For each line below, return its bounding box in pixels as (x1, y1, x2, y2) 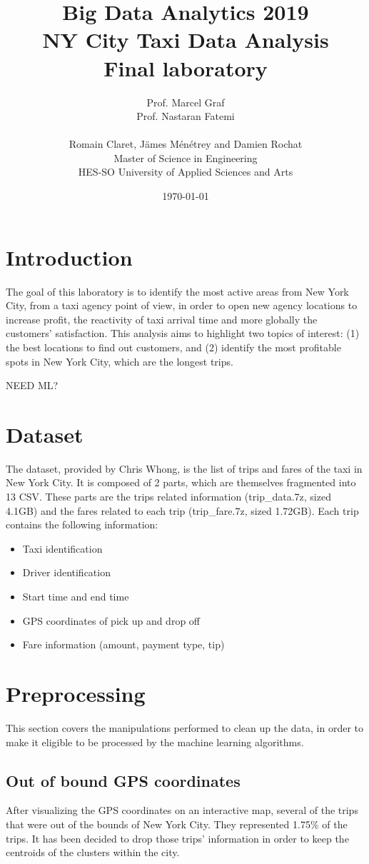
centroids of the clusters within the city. (6, 845, 180, 860)
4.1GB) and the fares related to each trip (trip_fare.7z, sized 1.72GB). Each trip (6, 503, 359, 518)
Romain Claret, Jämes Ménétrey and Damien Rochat (69, 136, 303, 151)
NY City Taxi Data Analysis (42, 25, 329, 54)
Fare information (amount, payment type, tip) (22, 637, 225, 652)
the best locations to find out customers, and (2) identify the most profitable (6, 339, 341, 354)
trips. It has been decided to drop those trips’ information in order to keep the (6, 830, 349, 845)
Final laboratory (103, 53, 268, 82)
